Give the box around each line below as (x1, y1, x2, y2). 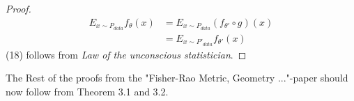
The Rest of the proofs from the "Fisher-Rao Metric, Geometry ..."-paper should (6, 70, 348, 85)
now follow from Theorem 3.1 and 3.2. (6, 84, 169, 99)
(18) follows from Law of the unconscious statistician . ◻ (6, 47, 247, 61)
